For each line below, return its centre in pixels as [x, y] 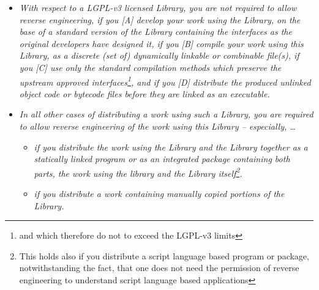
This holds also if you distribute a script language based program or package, [164, 255]
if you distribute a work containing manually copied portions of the [159, 194]
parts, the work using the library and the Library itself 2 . [138, 172]
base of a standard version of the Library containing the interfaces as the [156, 32]
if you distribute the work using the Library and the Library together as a [171, 147]
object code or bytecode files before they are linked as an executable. [144, 93]
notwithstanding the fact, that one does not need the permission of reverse [159, 268]
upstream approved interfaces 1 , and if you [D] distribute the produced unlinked [165, 81]
